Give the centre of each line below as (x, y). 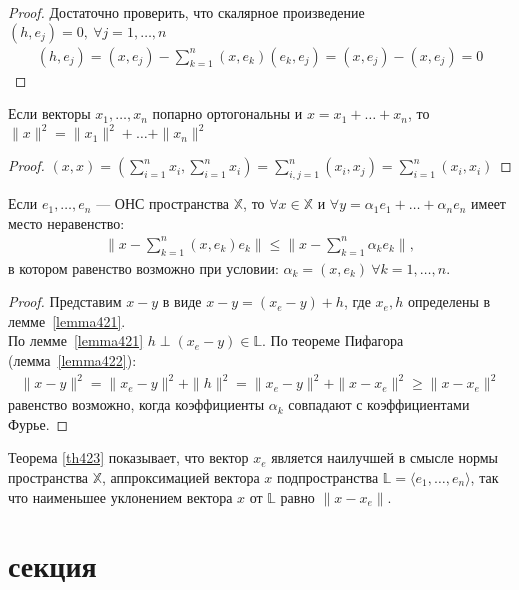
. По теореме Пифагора (333, 340)
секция (52, 565)
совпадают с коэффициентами (379, 404)
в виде (182, 301)
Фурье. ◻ (38, 423)
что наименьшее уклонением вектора (120, 496)
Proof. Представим (65, 301)
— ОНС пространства (163, 203)
